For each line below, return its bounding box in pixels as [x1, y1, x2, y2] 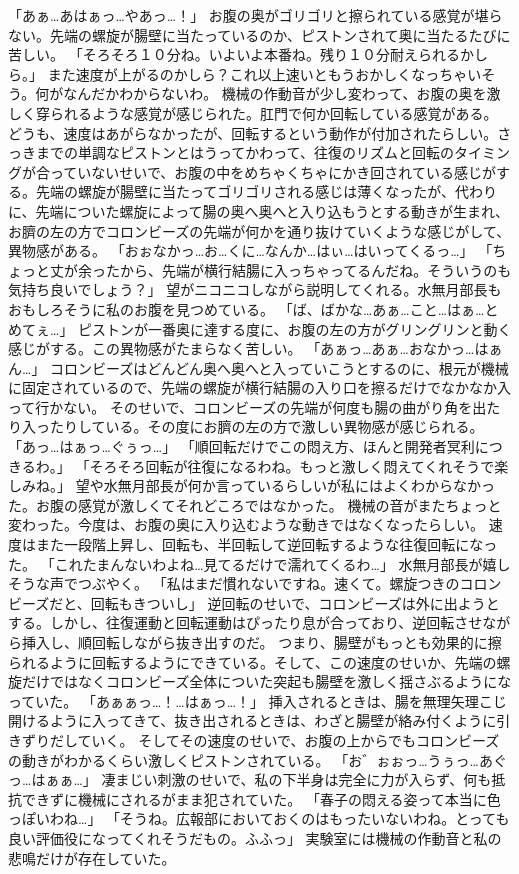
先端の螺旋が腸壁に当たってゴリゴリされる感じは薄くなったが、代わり [35, 181, 498, 202]
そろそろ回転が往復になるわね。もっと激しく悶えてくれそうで [89, 455, 495, 476]
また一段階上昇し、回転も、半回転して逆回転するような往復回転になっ [35, 534, 498, 555]
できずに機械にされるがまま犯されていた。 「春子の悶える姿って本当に [21, 788, 487, 809]
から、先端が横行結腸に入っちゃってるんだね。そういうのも [119, 259, 512, 280]
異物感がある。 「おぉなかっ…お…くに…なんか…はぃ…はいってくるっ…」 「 [8, 240, 493, 261]
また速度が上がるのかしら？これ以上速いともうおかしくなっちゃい [47, 63, 482, 84]
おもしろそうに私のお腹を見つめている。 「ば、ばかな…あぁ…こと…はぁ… [8, 298, 485, 319]
